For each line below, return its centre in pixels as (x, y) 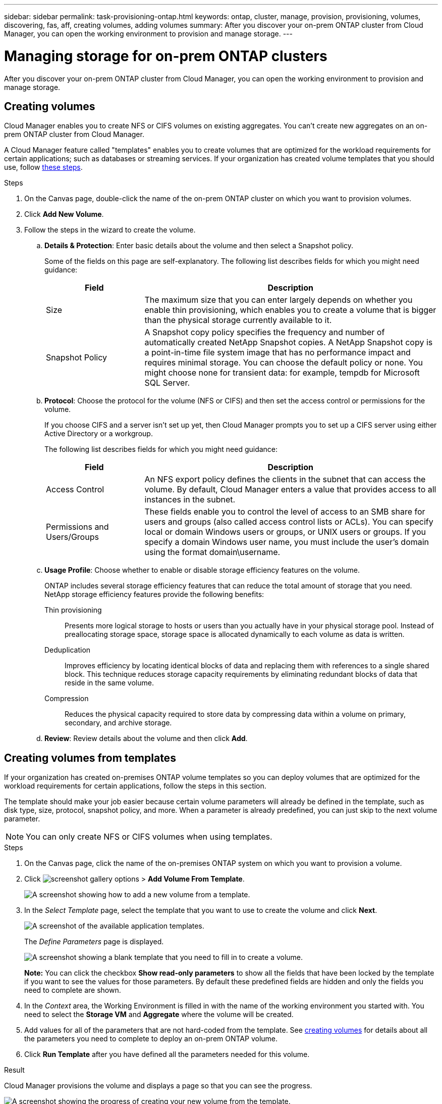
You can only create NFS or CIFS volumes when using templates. (149, 837)
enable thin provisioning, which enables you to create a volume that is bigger (290, 310)
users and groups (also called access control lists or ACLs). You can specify (289, 522)
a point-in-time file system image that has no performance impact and (278, 353)
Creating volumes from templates (90, 758)
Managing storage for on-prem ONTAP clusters (166, 56)
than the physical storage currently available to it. (238, 320)
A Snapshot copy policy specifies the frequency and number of (265, 332)
